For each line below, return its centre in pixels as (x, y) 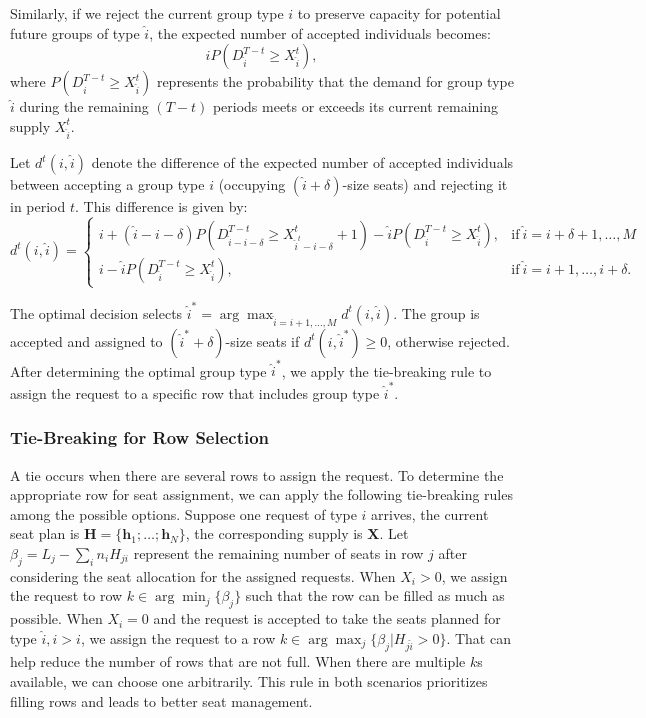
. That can (478, 637)
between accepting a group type (107, 184)
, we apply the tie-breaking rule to (386, 370)
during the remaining (84, 106)
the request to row (66, 595)
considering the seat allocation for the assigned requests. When (203, 575)
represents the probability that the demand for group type (335, 81)
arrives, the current (430, 513)
